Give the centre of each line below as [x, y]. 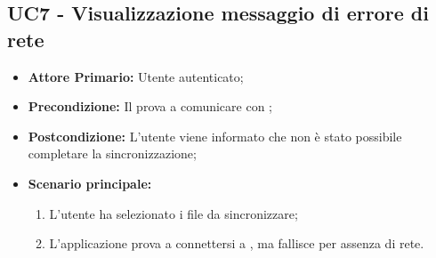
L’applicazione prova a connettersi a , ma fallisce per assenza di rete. [237, 243]
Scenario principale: [90, 183]
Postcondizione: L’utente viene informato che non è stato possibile [215, 136]
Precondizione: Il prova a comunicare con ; [150, 106]
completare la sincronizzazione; [112, 153]
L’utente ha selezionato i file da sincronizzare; [174, 213]
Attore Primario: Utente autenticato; [136, 76]
